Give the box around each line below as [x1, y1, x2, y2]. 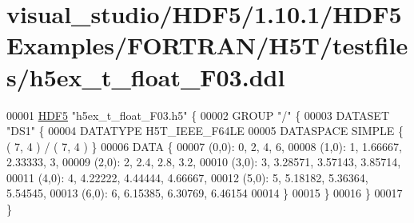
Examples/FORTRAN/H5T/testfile [6, 29, 408, 62]
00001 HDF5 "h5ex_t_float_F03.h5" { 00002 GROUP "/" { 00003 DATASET [6, 106, 390, 123]
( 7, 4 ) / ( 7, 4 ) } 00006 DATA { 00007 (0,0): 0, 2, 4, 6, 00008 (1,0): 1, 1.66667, [6, 137, 402, 154]
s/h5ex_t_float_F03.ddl [6, 60, 285, 93]
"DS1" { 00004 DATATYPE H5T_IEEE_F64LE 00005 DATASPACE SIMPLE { [6, 122, 404, 139]
